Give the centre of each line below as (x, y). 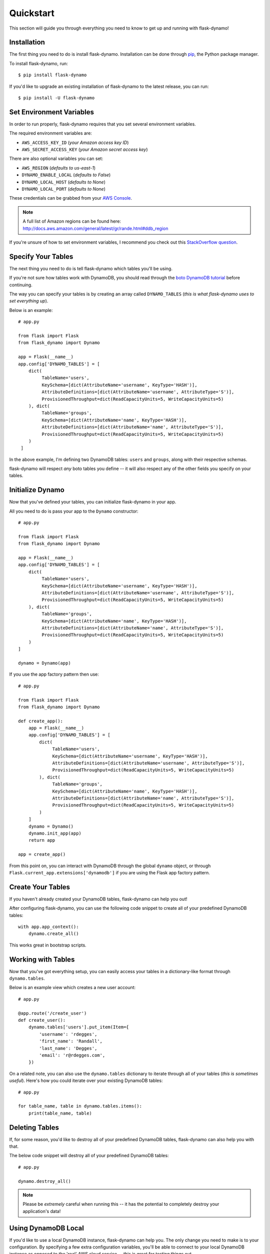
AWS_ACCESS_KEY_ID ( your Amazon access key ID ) (75, 142)
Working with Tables (42, 959)
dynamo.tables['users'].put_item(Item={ (79, 1027)
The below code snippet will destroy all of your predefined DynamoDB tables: (89, 1156)
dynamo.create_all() (53, 934)
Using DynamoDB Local (47, 1228)
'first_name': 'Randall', (71, 1041)
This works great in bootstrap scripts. (48, 945)
